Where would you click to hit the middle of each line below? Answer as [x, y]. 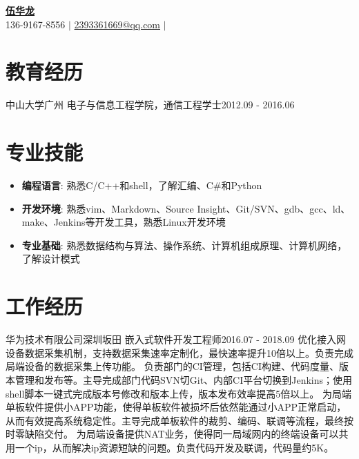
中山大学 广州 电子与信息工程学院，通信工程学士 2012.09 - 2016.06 [150, 105]
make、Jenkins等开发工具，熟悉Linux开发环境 [124, 222]
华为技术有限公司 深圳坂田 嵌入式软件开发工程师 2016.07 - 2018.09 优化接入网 [176, 339]
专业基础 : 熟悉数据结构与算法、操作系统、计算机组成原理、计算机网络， [184, 245]
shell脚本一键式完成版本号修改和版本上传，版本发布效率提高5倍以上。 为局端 [178, 393]
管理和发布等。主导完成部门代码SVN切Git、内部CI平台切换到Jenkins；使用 [184, 379]
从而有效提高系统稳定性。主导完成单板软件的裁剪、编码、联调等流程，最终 [175, 420]
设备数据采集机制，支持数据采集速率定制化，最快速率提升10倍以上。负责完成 [179, 352]
